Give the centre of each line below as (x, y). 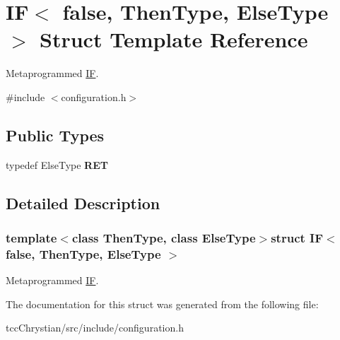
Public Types (55, 135)
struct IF (297, 238)
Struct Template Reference (174, 39)
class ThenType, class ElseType (164, 238)
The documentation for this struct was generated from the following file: (162, 304)
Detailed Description (83, 203)
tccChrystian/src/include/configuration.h (95, 328)
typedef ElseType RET (57, 164)
